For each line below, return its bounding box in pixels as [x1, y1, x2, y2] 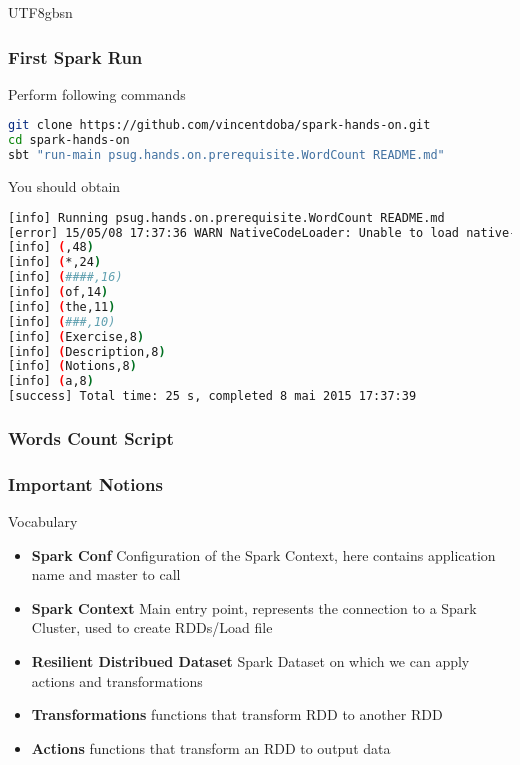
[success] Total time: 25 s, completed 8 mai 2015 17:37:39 [8, 389, 417, 404]
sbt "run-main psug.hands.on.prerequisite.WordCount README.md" [8, 148, 445, 163]
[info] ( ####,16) [8, 270, 123, 285]
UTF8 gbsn [8, 2, 73, 22]
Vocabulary [8, 511, 78, 532]
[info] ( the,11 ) [8, 299, 116, 314]
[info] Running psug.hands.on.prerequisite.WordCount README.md [8, 210, 445, 225]
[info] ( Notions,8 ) [8, 359, 137, 374]
